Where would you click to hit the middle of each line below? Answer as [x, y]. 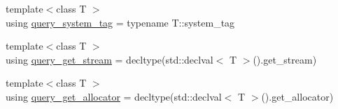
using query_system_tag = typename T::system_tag [120, 22]
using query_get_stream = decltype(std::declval [110, 59]
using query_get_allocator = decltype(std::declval [114, 96]
